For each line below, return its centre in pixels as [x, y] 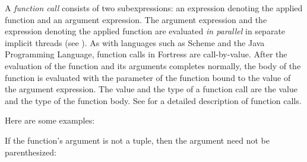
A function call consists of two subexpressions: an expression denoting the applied [154, 8]
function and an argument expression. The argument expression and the [136, 19]
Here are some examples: [50, 120]
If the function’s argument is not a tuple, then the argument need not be [137, 140]
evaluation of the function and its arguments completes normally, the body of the [153, 65]
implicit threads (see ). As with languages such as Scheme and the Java [135, 42]
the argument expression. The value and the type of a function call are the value [151, 89]
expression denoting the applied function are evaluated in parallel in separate [145, 31]
